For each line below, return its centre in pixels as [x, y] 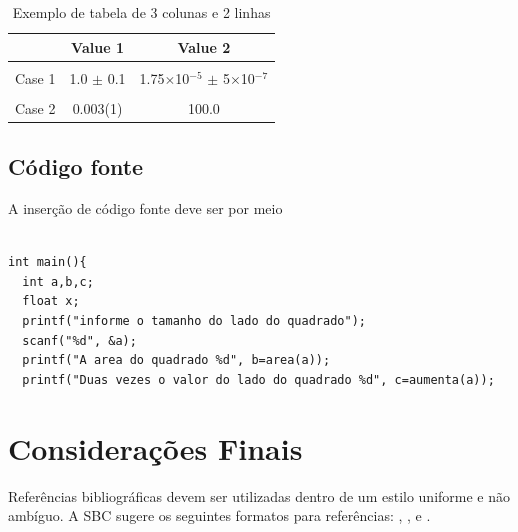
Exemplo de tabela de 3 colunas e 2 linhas [141, 12]
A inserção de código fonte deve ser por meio [145, 208]
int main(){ [47, 262]
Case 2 [35, 107]
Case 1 [35, 77]
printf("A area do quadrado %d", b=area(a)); [176, 360]
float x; [51, 301]
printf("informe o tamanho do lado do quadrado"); [194, 321]
